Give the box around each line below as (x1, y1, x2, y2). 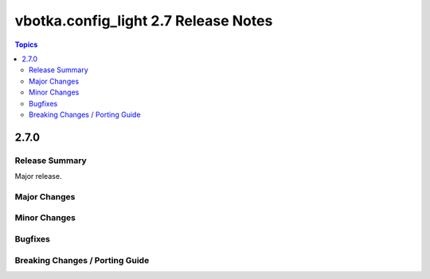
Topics (14, 40, 38, 49)
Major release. (14, 172, 62, 181)
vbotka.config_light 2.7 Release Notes (14, 12, 273, 29)
